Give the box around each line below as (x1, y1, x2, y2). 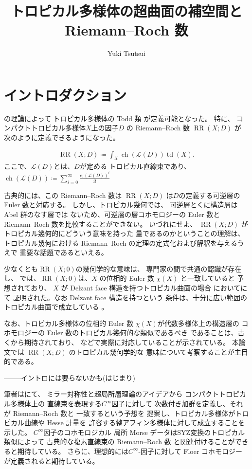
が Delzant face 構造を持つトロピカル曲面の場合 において (61, 283, 241, 293)
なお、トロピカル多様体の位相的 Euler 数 (4, 318, 134, 328)
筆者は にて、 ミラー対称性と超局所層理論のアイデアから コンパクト (4, 389, 219, 399)
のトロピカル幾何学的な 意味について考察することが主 (69, 346, 241, 357)
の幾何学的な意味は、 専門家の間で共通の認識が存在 (75, 263, 242, 273)
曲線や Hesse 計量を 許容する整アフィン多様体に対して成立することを (24, 417, 245, 428)
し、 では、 (4, 273, 40, 283)
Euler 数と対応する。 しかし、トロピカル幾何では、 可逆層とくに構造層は (4, 199, 238, 210)
